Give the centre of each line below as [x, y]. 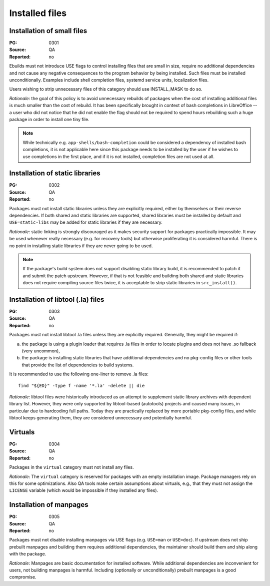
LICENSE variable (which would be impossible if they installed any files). [84, 490]
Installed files [38, 13]
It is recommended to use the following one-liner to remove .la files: [79, 374]
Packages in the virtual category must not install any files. [72, 467]
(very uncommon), [41, 351]
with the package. [28, 554]
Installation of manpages [49, 505]
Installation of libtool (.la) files [57, 300]
